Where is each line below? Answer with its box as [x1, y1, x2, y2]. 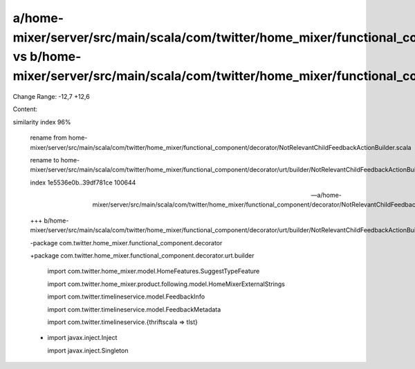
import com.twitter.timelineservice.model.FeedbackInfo [47, 292, 205, 301]
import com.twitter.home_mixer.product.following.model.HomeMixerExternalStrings [47, 280, 286, 288]
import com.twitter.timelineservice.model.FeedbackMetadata [47, 305, 221, 314]
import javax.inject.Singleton [47, 346, 129, 354]
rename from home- [30, 133, 88, 142]
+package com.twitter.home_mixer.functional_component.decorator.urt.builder [30, 252, 255, 260]
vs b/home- [12, 49, 82, 65]
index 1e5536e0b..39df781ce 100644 [30, 178, 136, 187]
